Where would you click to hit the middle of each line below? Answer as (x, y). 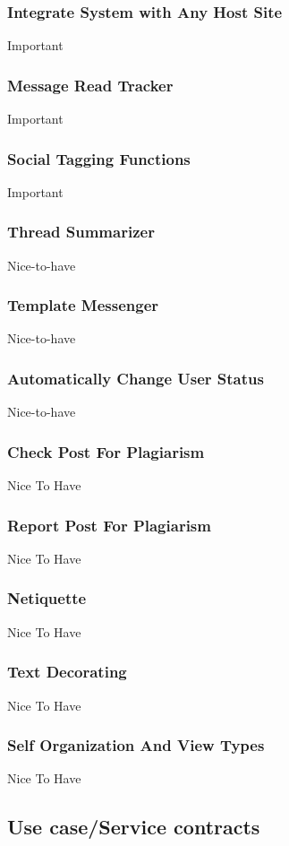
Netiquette (47, 598)
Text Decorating (67, 672)
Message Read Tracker (90, 85)
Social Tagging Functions (99, 158)
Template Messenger (83, 305)
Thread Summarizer (81, 232)
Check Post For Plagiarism (106, 451)
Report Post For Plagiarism (109, 525)
